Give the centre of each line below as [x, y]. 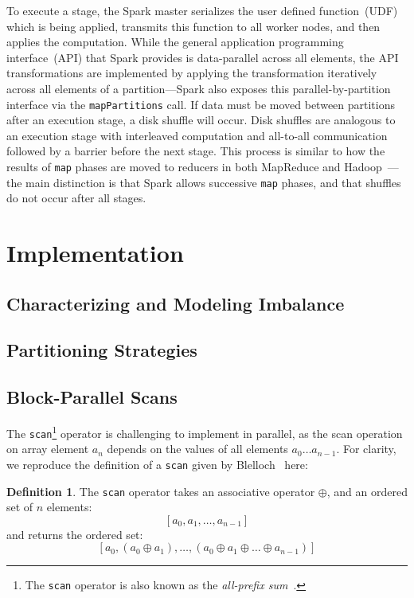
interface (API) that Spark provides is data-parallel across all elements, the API [203, 57]
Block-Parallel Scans [92, 397]
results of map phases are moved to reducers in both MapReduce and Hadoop [194, 166]
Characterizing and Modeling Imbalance [176, 303]
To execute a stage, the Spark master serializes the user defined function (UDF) [202, 10]
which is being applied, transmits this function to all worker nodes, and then [193, 26]
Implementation [95, 253]
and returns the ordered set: [75, 534]
